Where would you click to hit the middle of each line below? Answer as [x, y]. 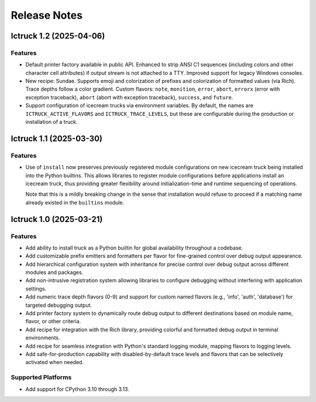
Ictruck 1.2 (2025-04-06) [58, 36]
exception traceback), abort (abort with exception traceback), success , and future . [129, 97]
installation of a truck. [51, 122]
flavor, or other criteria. [53, 321]
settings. [36, 289]
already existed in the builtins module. [75, 202]
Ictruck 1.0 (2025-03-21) [57, 219]
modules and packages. [54, 272]
